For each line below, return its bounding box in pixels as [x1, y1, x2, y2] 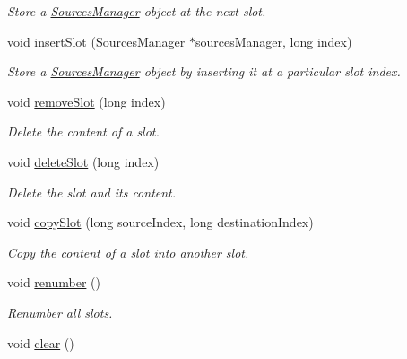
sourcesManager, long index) [195, 31, 352, 50]
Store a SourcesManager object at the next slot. [7, 2, 266, 20]
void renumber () [7, 273, 100, 292]
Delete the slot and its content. [7, 182, 177, 201]
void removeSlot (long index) [7, 92, 166, 110]
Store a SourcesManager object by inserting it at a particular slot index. [7, 62, 401, 81]
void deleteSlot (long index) [7, 152, 160, 171]
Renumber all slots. [7, 302, 113, 321]
